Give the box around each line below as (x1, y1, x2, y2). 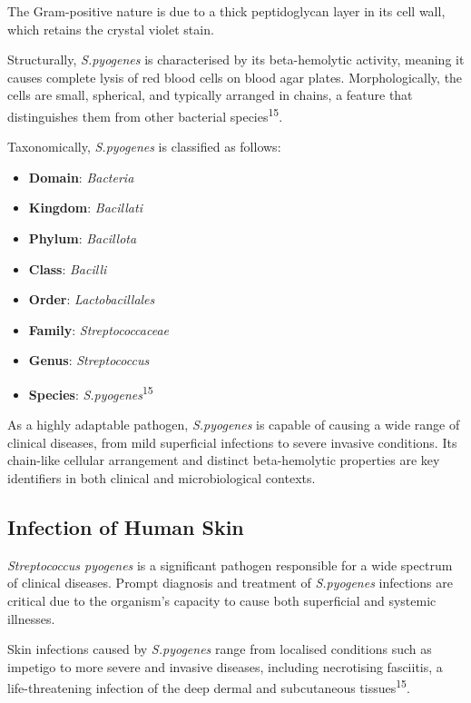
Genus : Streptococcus (28, 351, 150, 370)
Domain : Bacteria (28, 167, 134, 186)
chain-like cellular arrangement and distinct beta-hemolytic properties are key (7, 451, 440, 470)
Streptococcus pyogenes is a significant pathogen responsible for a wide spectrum (7, 555, 453, 574)
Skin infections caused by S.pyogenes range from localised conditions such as (7, 639, 432, 658)
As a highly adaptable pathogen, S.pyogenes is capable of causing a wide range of (7, 415, 460, 434)
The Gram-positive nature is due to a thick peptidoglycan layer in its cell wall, (7, 2, 446, 20)
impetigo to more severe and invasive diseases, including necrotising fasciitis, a (7, 657, 443, 676)
